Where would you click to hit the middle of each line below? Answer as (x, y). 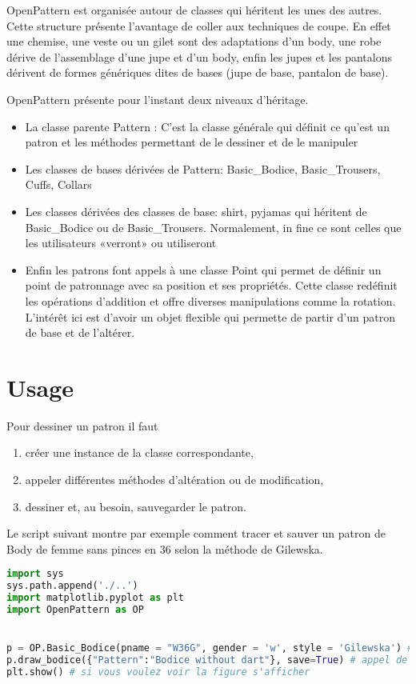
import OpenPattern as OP (75, 610)
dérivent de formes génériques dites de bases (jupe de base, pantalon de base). (198, 72)
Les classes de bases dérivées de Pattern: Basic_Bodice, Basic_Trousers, (203, 168)
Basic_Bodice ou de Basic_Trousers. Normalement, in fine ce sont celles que (213, 227)
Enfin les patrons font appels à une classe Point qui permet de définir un (203, 269)
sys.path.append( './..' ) (72, 586)
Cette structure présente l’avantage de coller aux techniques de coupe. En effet (199, 25)
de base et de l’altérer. (80, 332)
